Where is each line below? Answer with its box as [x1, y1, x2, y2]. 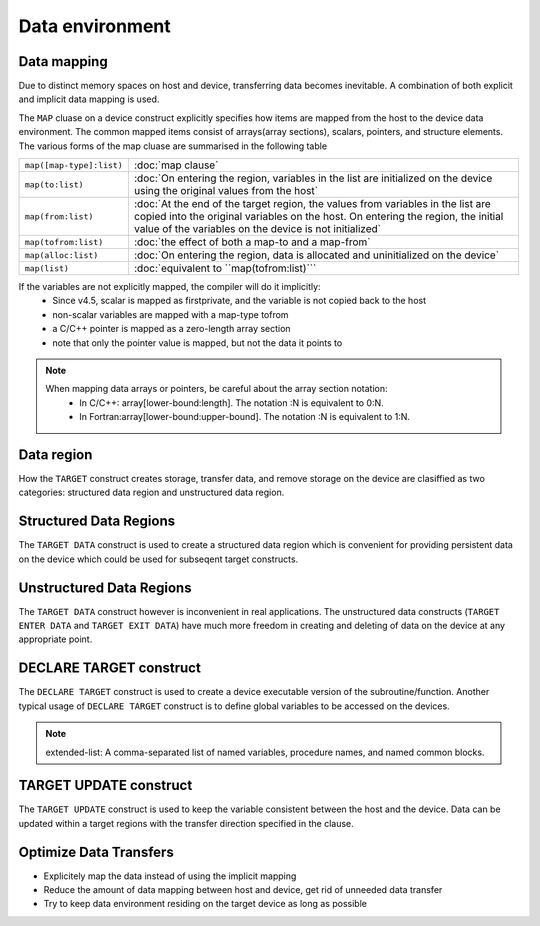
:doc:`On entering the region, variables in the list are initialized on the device [133, 171, 493, 185]
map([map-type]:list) [24, 160, 124, 170]
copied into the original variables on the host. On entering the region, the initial [133, 210, 504, 224]
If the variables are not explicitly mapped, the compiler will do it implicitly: [18, 281, 321, 293]
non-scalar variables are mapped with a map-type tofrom [52, 308, 289, 320]
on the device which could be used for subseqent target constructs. [18, 553, 299, 565]
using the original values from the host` [133, 184, 319, 198]
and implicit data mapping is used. [18, 93, 160, 105]
